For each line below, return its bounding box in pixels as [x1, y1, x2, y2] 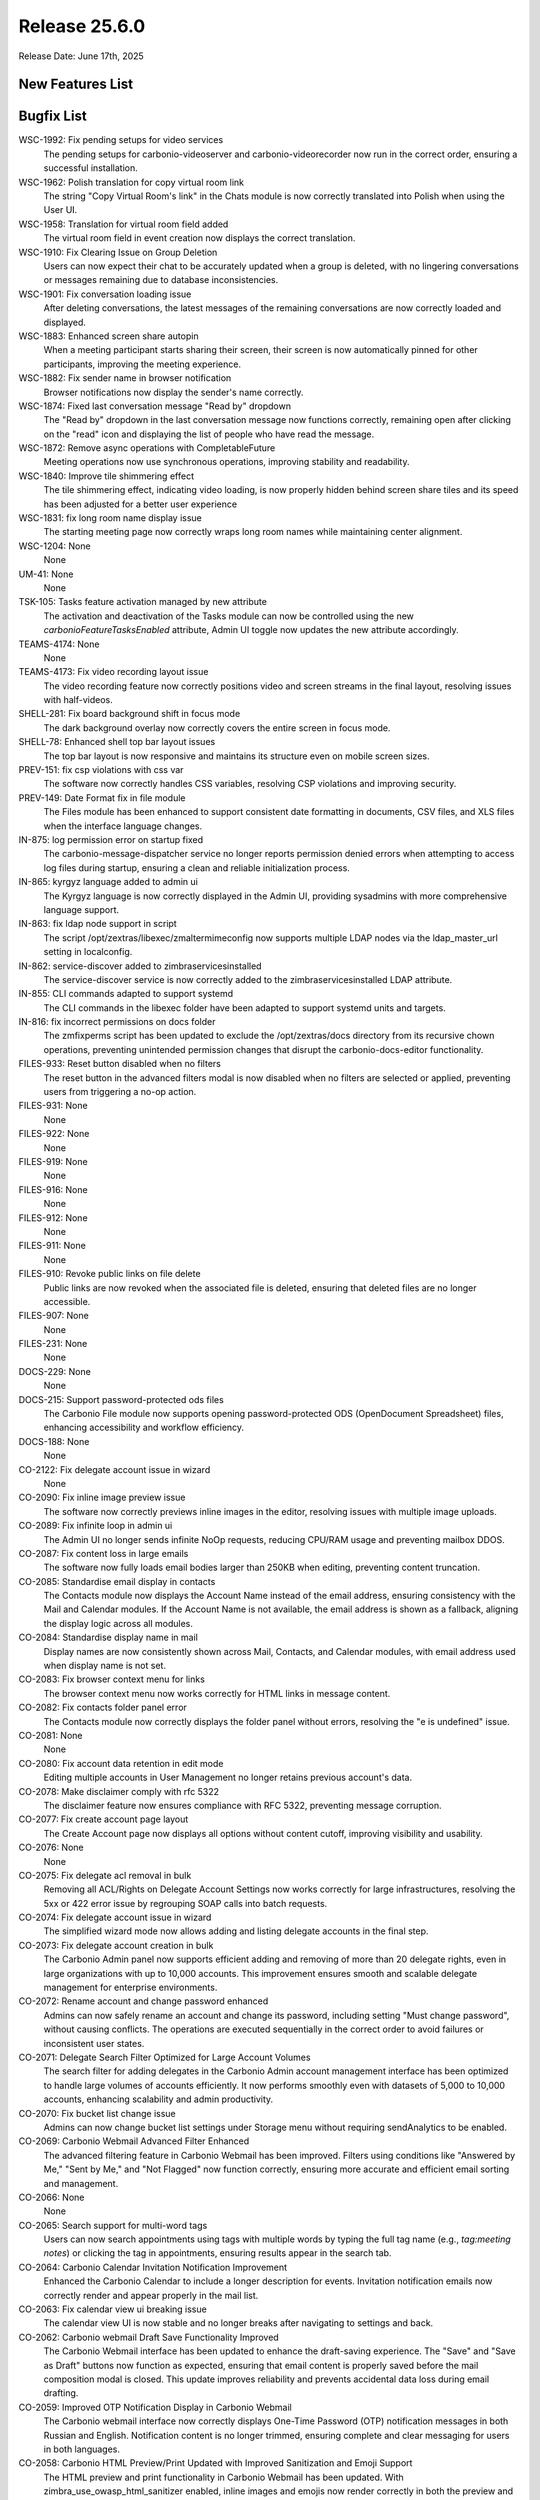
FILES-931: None [18, 1100, 89, 1112]
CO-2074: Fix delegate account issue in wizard [18, 1911, 212, 1924]
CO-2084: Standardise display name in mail [18, 1631, 199, 1644]
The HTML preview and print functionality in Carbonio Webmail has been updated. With [43, 2471, 404, 2483]
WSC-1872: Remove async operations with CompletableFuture [18, 442, 276, 454]
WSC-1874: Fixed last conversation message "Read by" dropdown [18, 400, 292, 412]
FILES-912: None [18, 1211, 89, 1224]
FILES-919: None [18, 1155, 89, 1167]
